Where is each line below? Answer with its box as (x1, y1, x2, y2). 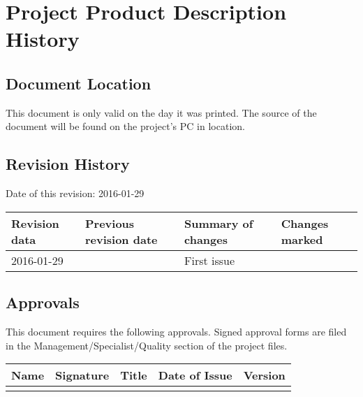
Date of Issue (158, 367, 232, 384)
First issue (184, 252, 235, 268)
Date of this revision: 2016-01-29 (6, 186, 145, 201)
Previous (84, 215, 135, 231)
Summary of (184, 215, 253, 231)
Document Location (6, 72, 151, 94)
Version (243, 367, 286, 384)
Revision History (6, 153, 130, 175)
